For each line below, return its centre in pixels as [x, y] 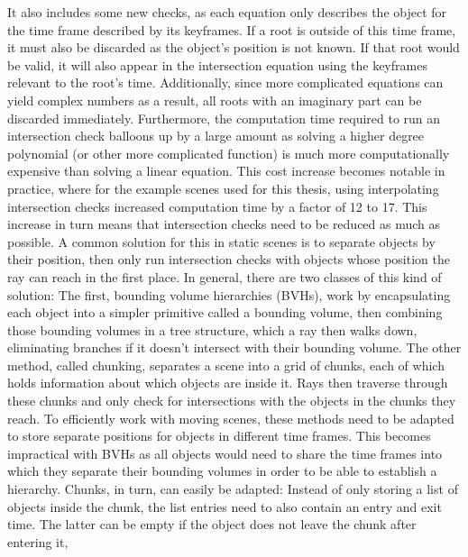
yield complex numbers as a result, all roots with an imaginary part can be [215, 100]
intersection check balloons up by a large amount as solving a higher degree [216, 136]
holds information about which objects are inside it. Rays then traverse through [228, 383]
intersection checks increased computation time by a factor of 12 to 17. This [217, 206]
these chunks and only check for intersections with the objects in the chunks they [232, 401]
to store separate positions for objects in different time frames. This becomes [219, 436]
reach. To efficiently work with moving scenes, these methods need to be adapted [231, 418]
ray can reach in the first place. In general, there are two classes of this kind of [225, 276]
